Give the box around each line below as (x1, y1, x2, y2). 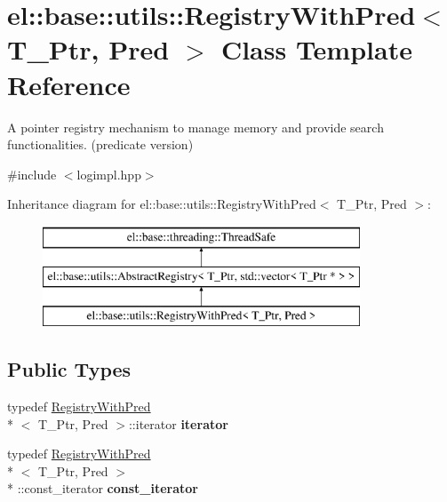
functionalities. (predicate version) (7, 135, 194, 154)
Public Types (7, 355, 132, 383)
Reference (7, 66, 131, 102)
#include (7, 164, 57, 183)
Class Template (220, 31, 412, 68)
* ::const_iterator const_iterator (7, 479, 198, 498)
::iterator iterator (128, 414, 228, 433)
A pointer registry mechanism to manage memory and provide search (7, 117, 384, 136)
